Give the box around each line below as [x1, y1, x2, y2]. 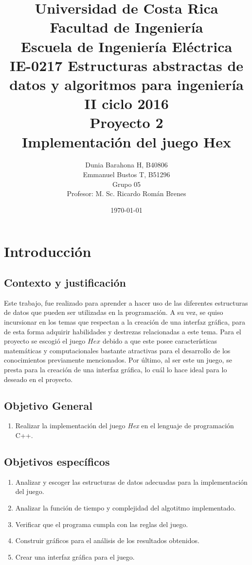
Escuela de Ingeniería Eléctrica [20, 36, 233, 56]
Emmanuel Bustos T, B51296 [83, 169, 170, 180]
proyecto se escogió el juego [4, 336, 86, 346]
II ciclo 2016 [84, 93, 169, 113]
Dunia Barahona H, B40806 [85, 160, 168, 170]
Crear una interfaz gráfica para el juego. [15, 551, 135, 562]
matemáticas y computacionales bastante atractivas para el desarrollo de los [4, 345, 231, 355]
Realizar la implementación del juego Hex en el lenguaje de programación [15, 420, 234, 431]
